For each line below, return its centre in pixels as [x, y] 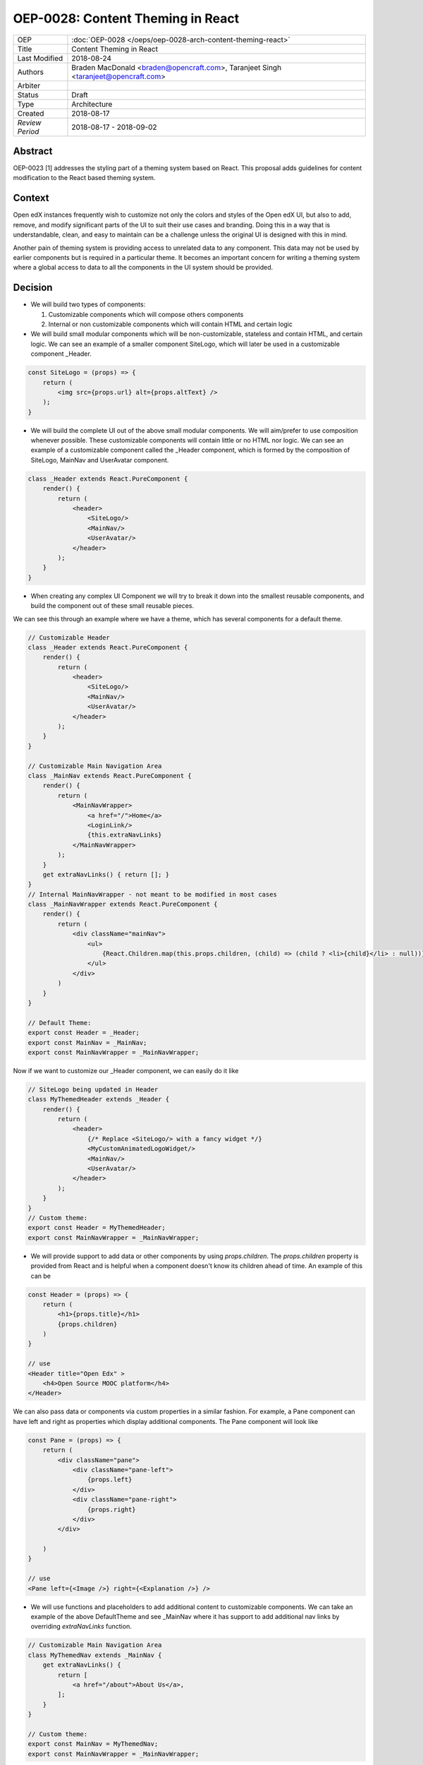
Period [28, 131]
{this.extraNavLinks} [124, 835]
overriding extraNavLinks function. [81, 1627]
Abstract [33, 151]
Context [31, 198]
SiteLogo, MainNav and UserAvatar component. [100, 460]
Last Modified [40, 58]
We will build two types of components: [88, 304]
